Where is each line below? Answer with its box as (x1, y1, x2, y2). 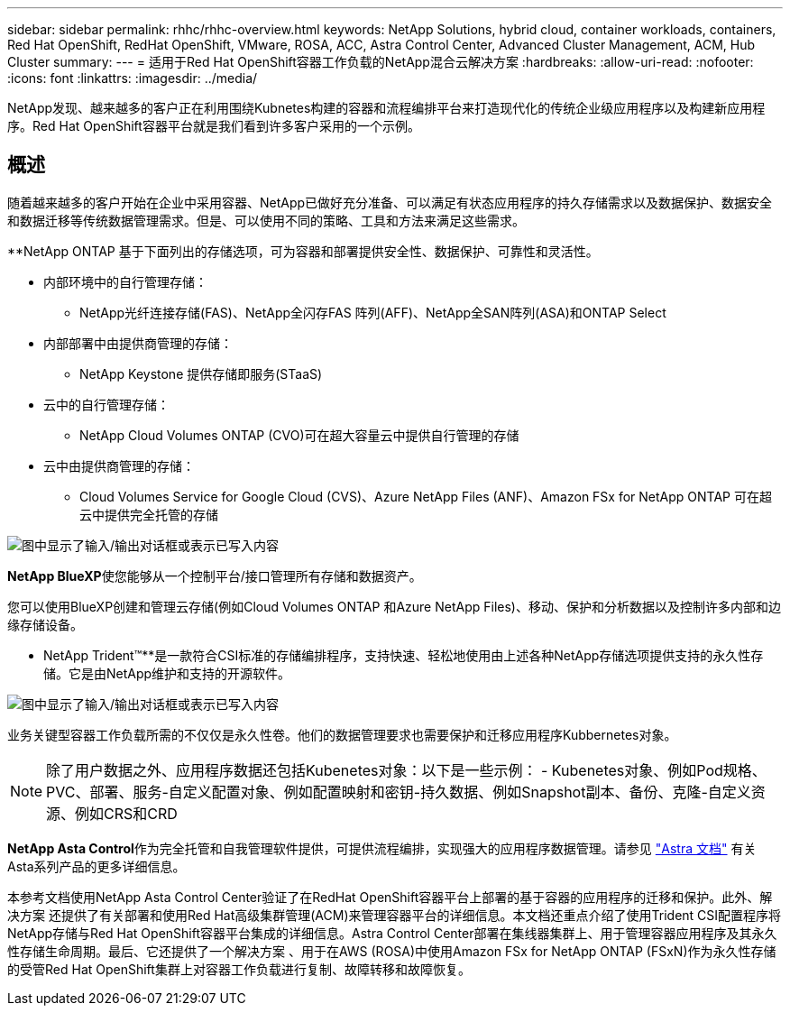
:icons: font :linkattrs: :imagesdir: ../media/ (7, 70, 258, 86)
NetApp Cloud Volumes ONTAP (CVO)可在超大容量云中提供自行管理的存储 (79, 427, 519, 443)
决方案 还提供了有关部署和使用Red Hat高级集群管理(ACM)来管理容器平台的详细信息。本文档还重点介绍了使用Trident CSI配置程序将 (7, 907, 782, 923)
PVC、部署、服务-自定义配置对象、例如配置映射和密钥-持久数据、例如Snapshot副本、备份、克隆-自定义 (46, 782, 751, 801)
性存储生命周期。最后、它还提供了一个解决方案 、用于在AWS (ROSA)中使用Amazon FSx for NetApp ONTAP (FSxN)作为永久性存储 (7, 943, 776, 959)
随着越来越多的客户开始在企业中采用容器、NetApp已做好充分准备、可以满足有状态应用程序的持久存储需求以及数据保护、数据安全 (7, 194, 773, 210)
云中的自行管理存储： (43, 396, 170, 412)
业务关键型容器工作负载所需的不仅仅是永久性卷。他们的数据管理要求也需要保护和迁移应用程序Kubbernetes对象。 (7, 726, 677, 742)
